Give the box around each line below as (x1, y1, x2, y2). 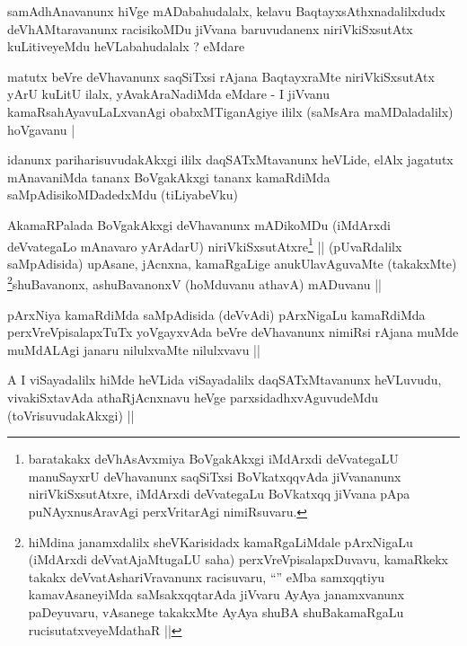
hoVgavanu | (7, 119, 75, 138)
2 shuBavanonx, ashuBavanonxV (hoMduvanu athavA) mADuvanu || (7, 272, 382, 294)
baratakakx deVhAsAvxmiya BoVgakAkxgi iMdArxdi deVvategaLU (28, 449, 399, 468)
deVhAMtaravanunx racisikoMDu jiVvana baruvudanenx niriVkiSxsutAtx (7, 19, 413, 38)
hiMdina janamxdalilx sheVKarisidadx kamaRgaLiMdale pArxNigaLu (28, 532, 413, 551)
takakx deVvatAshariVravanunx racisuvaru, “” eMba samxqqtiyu (28, 567, 385, 586)
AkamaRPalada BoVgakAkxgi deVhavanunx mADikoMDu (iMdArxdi (7, 215, 391, 234)
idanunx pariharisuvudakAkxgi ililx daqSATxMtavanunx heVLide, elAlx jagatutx (7, 150, 454, 169)
